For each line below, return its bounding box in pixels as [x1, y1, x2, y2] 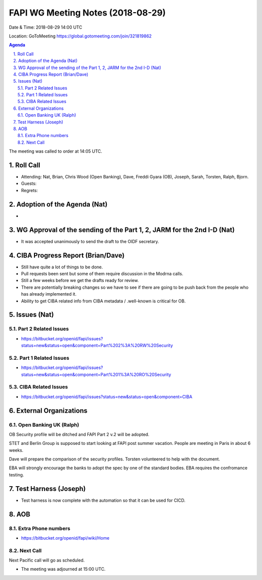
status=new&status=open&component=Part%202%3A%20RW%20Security [21, 343, 173, 349]
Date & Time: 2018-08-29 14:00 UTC [9, 24, 82, 30]
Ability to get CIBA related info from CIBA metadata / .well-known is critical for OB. [21, 298, 186, 304]
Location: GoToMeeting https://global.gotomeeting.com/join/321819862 [9, 33, 152, 39]
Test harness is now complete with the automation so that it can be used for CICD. [21, 497, 186, 503]
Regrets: [21, 187, 38, 193]
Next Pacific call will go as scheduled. [9, 557, 85, 563]
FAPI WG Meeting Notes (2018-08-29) [9, 7, 166, 18]
